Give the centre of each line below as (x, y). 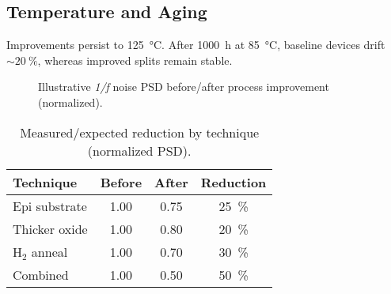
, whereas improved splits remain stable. (135, 60)
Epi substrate (50, 205)
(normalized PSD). (139, 150)
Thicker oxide (50, 228)
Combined (41, 274)
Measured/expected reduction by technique (140, 132)
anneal (49, 251)
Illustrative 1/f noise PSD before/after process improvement (184, 87)
